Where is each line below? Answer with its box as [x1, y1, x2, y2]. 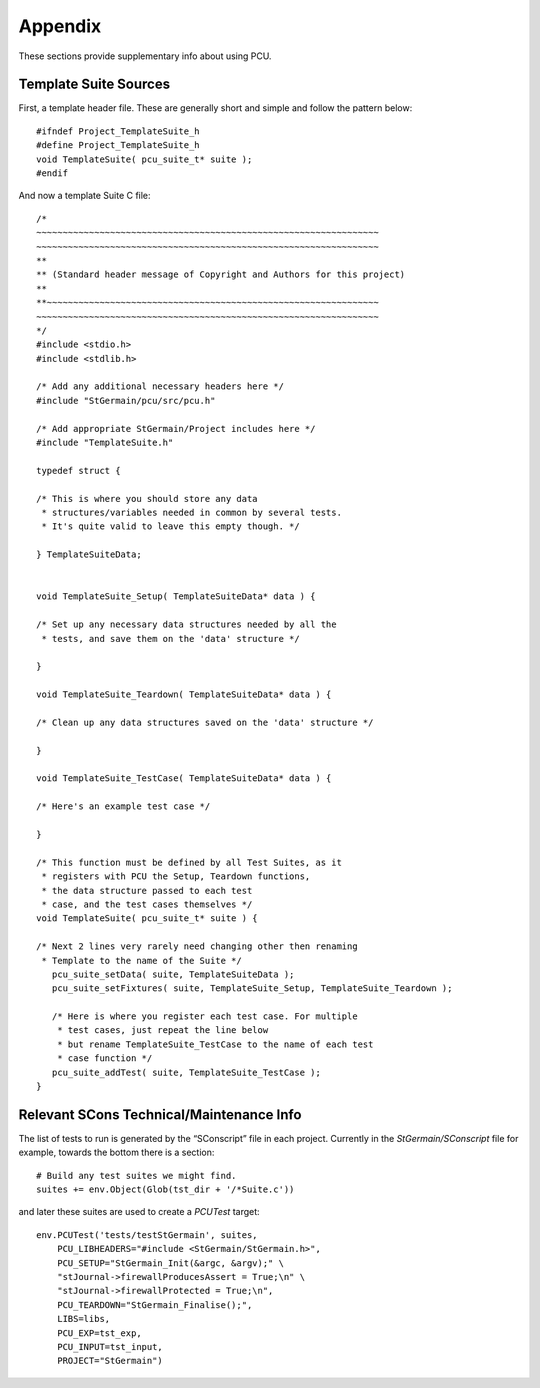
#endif [36, 168, 69, 179]
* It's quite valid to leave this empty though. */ [41, 521, 300, 532]
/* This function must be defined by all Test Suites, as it [36, 856, 342, 868]
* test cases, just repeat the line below [56, 1025, 269, 1036]
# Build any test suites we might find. [36, 1170, 237, 1181]
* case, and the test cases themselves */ [41, 898, 253, 910]
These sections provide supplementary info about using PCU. [18, 50, 272, 62]
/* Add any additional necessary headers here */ [36, 381, 285, 392]
